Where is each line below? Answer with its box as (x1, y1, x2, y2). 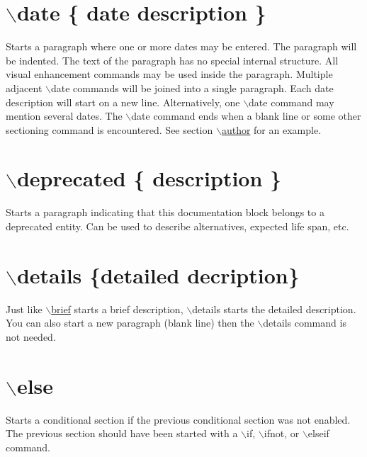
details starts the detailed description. (192, 301, 356, 316)
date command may (249, 94, 334, 109)
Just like (6, 301, 43, 316)
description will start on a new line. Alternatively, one (6, 94, 240, 109)
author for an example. (221, 122, 322, 137)
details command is (263, 315, 346, 330)
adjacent (6, 80, 43, 95)
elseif (307, 426, 329, 441)
